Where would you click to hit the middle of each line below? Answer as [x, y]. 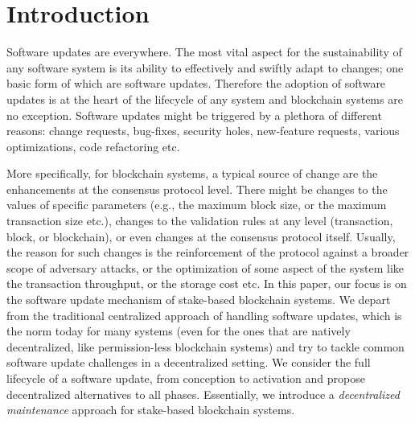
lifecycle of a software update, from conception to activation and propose [186, 378]
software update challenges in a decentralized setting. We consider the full [189, 362]
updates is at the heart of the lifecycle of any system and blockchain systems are [205, 99]
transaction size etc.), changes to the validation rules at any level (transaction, [200, 221]
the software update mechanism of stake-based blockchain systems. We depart [199, 300]
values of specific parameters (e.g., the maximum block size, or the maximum [197, 205]
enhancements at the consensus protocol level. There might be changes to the [197, 189]
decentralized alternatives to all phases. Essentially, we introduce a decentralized [203, 394]
